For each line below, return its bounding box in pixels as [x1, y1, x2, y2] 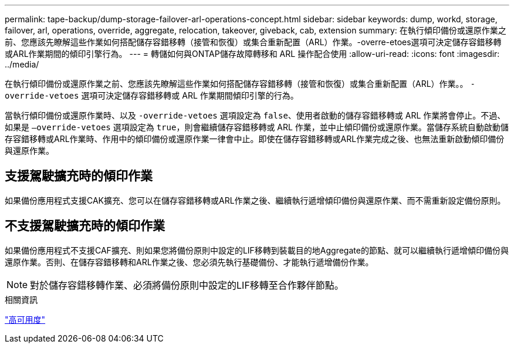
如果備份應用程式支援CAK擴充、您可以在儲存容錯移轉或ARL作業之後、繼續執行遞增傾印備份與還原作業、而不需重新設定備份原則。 [5, 195, 506, 205]
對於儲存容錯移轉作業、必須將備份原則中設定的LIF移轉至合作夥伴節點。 [30, 279, 344, 291]
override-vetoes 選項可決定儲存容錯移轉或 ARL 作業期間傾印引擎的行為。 [5, 90, 299, 100]
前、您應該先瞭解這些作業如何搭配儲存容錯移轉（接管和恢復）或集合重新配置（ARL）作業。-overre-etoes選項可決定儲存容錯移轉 [5, 37, 502, 47]
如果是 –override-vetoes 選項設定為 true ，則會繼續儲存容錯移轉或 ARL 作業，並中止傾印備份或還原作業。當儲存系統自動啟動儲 [5, 122, 509, 132]
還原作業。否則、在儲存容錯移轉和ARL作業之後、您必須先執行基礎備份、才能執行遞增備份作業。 [5, 256, 374, 267]
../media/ [5, 59, 39, 69]
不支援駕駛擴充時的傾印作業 [5, 218, 165, 234]
